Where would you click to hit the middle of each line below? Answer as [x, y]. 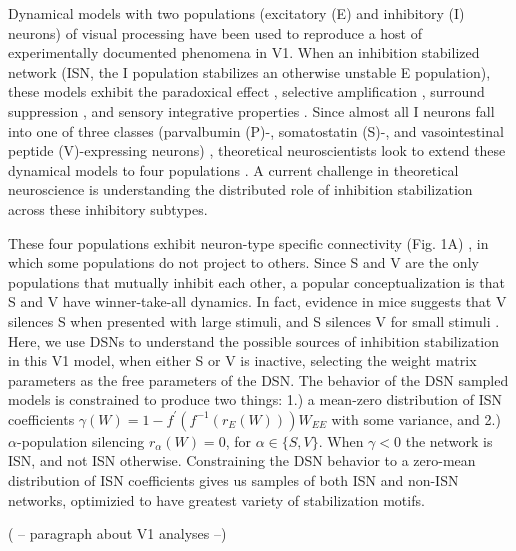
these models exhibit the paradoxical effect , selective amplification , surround [246, 91]
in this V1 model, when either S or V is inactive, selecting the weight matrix [242, 360]
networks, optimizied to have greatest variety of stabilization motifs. [216, 499]
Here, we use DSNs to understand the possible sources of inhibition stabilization [253, 340]
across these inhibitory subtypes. [108, 208]
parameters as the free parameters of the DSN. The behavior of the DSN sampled [258, 379]
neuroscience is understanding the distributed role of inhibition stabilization [240, 189]
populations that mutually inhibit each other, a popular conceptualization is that [256, 281]
